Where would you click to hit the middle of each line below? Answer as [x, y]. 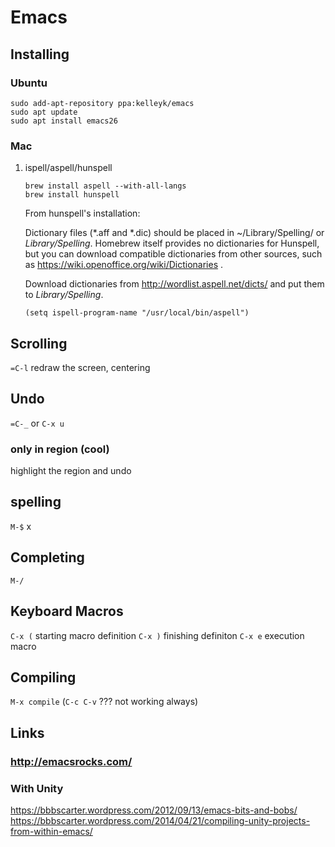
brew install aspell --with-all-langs [105, 186]
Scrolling [39, 343]
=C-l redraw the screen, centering [80, 367]
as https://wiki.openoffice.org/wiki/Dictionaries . [124, 265]
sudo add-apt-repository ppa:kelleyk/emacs [102, 103]
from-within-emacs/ [51, 831]
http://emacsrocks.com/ [71, 761]
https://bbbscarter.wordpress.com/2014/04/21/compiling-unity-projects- [160, 820]
